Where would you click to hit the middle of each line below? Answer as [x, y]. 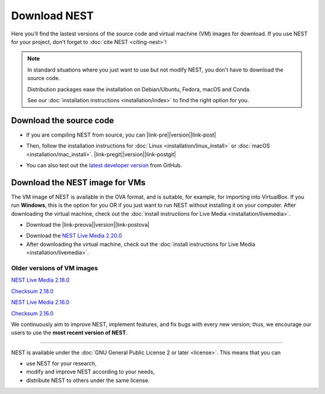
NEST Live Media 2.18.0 [40, 280]
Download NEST [52, 16]
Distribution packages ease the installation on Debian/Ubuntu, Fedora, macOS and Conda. [139, 89]
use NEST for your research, [61, 363]
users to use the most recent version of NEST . [69, 333]
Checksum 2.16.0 [32, 313]
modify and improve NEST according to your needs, [91, 372]
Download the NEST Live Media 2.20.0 [74, 236]
